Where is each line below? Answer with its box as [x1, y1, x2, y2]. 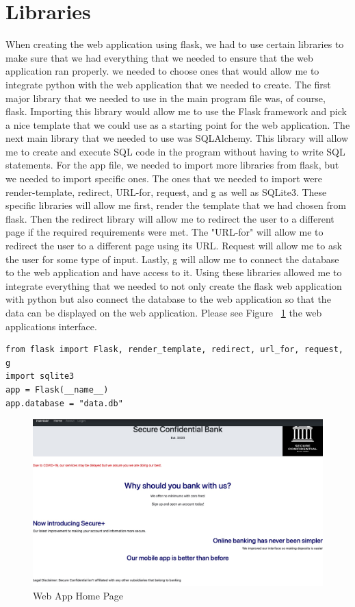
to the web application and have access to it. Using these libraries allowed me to [5, 265, 342, 280]
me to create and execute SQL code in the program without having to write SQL [5, 144, 345, 158]
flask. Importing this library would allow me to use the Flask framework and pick [5, 104, 347, 119]
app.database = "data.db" [5, 398, 123, 408]
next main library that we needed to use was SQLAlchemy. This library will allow [5, 131, 349, 145]
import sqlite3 [5, 371, 75, 382]
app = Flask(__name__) [5, 384, 109, 395]
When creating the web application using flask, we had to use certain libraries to [5, 37, 344, 51]
